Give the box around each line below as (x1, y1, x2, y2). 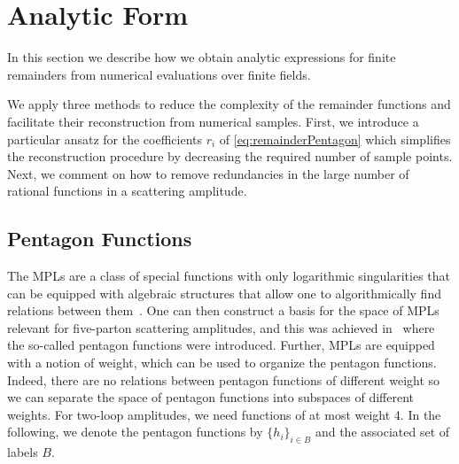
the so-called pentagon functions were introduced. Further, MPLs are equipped (7, 336, 435, 354)
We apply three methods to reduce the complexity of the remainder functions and (7, 95, 451, 113)
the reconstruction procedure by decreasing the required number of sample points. (7, 147, 453, 166)
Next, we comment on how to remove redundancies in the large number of (7, 164, 409, 182)
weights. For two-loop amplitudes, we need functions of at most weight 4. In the (7, 405, 441, 423)
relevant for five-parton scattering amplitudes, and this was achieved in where (7, 318, 435, 336)
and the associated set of (315, 422, 450, 441)
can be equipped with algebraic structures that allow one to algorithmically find (7, 283, 441, 302)
